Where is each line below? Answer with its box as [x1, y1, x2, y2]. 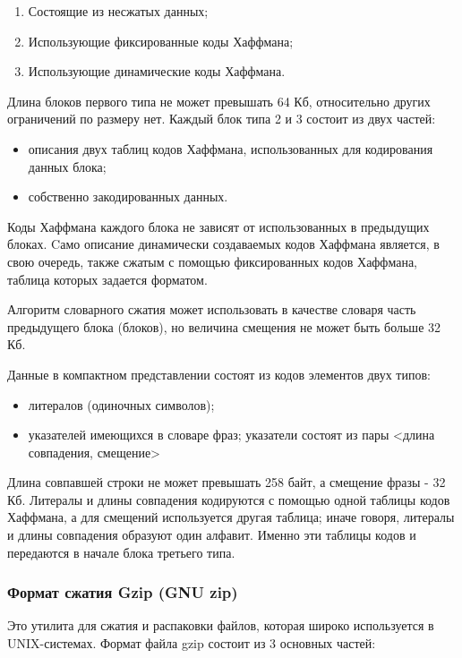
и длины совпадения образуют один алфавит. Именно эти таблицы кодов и [7, 526, 416, 544]
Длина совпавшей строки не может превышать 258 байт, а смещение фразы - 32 [7, 473, 446, 491]
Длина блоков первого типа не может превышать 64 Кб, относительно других [7, 91, 431, 110]
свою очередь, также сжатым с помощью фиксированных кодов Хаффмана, [7, 252, 417, 270]
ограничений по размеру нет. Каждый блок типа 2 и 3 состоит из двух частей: [7, 109, 436, 128]
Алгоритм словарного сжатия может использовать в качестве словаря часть [7, 300, 416, 319]
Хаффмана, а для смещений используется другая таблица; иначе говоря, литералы [7, 508, 455, 526]
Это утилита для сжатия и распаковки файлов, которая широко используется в [7, 616, 434, 635]
